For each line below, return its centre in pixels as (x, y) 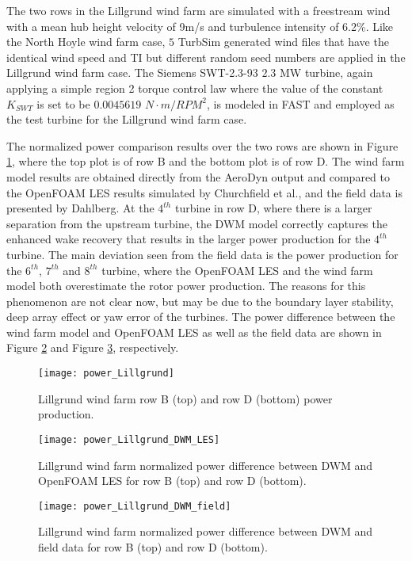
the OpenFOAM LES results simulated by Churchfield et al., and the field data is (204, 192)
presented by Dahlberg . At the (80, 208)
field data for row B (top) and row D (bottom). (153, 547)
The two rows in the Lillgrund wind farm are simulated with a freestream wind (198, 10)
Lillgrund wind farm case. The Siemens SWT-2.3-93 (132, 73)
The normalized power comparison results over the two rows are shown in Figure (202, 145)
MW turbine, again (326, 73)
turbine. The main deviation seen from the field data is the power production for (202, 254)
